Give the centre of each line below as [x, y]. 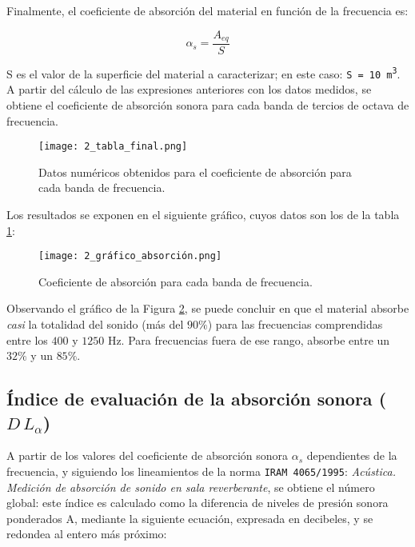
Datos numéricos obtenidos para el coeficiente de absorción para [195, 172]
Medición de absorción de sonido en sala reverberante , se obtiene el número [191, 487]
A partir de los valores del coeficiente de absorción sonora [148, 455]
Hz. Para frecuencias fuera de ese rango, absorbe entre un [249, 339]
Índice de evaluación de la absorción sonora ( [197, 399]
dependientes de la [352, 455]
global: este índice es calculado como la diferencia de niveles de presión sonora [198, 503]
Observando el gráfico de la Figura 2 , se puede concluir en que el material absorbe [208, 308]
